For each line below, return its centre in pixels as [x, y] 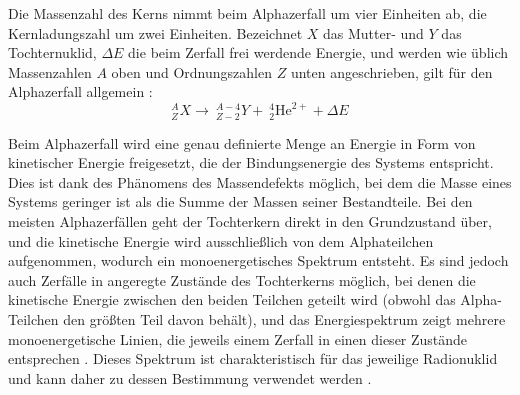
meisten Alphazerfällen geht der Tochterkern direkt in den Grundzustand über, [250, 221]
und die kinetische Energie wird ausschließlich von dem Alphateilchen [221, 240]
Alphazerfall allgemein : [80, 91]
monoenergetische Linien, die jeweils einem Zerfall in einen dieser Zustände [238, 338]
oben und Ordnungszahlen [191, 71]
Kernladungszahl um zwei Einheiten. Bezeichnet [155, 32]
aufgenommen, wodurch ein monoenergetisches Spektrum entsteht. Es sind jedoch [258, 260]
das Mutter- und [373, 32]
